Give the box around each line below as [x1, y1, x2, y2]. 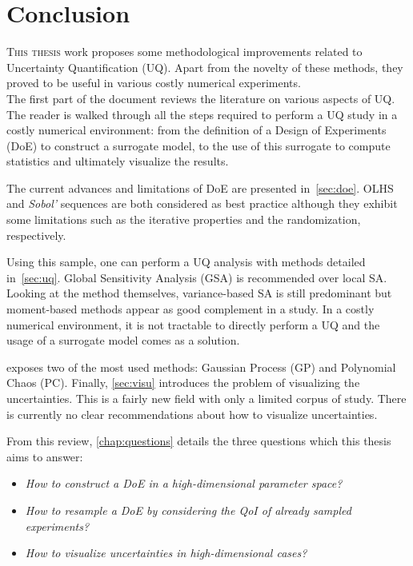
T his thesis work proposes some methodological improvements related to [6, 43, 363, 60]
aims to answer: [6, 448, 83, 464]
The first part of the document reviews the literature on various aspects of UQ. [6, 90, 395, 106]
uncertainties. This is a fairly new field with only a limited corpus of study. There [6, 390, 407, 406]
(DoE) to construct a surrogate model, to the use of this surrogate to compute [6, 137, 391, 153]
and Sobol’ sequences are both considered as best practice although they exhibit [6, 195, 398, 212]
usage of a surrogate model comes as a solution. [6, 332, 240, 349]
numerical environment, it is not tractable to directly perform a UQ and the [6, 316, 380, 333]
